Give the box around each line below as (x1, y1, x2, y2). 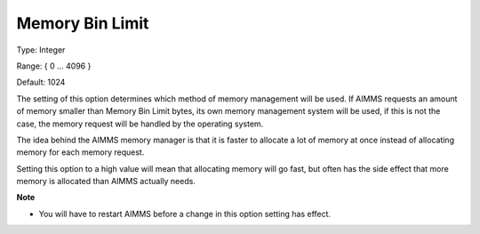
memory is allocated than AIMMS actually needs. (16, 176, 196, 187)
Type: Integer (16, 44, 66, 55)
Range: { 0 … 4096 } (16, 61, 92, 71)
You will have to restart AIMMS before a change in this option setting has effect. (38, 208, 332, 219)
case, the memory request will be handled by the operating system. (16, 118, 264, 129)
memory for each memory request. (16, 147, 145, 157)
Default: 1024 (16, 77, 66, 88)
